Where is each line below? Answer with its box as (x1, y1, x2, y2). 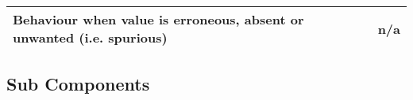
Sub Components (6, 72, 150, 96)
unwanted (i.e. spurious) (13, 28, 168, 46)
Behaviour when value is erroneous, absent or (13, 10, 304, 28)
